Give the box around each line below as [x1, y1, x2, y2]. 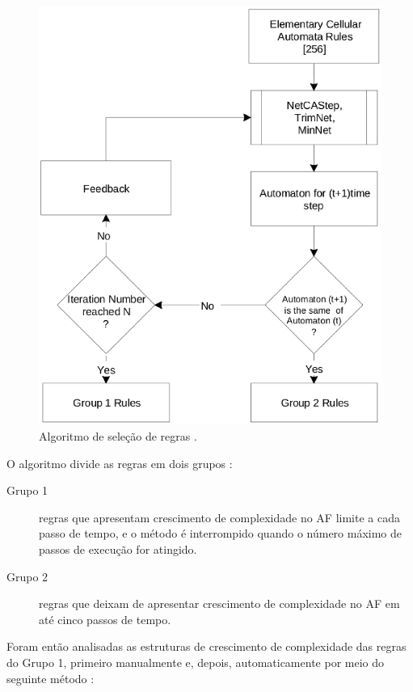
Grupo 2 [6, 568, 48, 584]
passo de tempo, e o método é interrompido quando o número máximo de [39, 525, 402, 542]
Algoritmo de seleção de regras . [39, 428, 197, 445]
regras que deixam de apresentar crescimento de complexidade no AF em [39, 595, 400, 612]
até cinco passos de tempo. [39, 610, 171, 627]
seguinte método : [6, 669, 95, 686]
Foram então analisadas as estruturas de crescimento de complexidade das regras [6, 638, 407, 655]
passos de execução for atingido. [39, 541, 197, 558]
